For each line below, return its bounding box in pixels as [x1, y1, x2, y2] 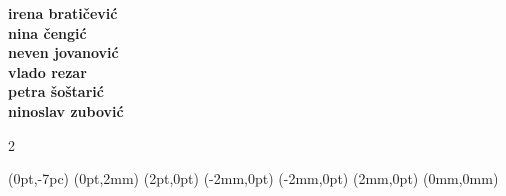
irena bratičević [8, 3, 118, 23]
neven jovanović [8, 42, 119, 63]
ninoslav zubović [8, 100, 124, 121]
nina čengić [8, 22, 87, 43]
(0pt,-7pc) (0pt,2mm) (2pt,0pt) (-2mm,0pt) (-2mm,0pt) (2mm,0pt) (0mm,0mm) [8, 168, 499, 189]
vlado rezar [8, 61, 87, 82]
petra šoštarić [8, 81, 104, 102]
